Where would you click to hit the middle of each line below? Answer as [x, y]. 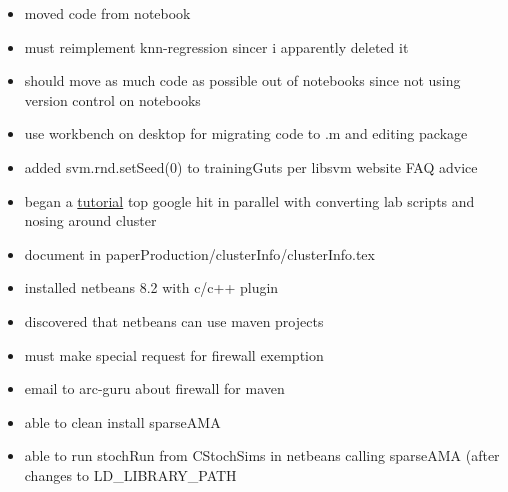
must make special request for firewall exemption [174, 354]
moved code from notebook [107, 13]
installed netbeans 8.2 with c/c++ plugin [151, 287]
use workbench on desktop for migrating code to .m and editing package [246, 133]
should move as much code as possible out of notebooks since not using [242, 80]
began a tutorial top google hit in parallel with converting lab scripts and [249, 200]
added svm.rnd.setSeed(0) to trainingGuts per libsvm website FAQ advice [251, 166]
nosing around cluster [90, 220]
